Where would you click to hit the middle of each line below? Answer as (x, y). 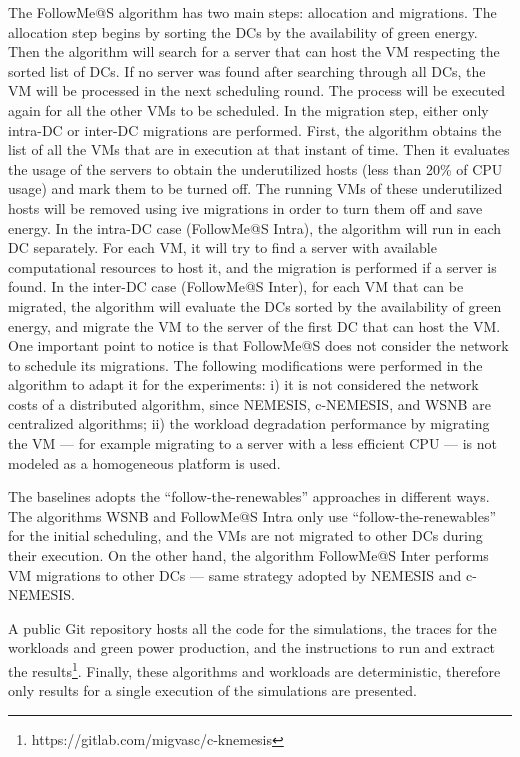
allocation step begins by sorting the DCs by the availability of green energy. (243, 31)
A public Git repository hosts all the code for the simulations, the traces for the (252, 627)
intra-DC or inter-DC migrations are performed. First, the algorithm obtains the (255, 129)
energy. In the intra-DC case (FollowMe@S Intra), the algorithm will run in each (255, 227)
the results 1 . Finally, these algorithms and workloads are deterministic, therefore (254, 669)
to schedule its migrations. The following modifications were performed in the (245, 364)
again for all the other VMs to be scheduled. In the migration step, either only (248, 109)
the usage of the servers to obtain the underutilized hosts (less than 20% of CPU (255, 168)
